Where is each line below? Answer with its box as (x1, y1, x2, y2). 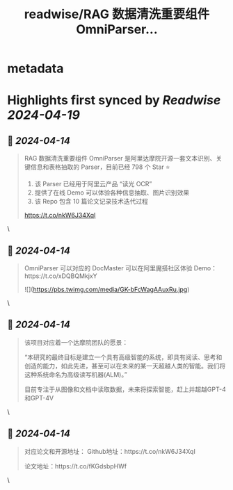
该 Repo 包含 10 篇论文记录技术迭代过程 (34, 197, 148, 206)
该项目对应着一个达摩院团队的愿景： (24, 338, 129, 346)
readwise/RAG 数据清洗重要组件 (24, 6, 210, 22)
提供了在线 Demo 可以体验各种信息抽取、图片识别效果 (34, 188, 190, 197)
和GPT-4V (24, 393, 54, 402)
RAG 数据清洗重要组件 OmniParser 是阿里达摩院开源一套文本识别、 (24, 154, 216, 163)
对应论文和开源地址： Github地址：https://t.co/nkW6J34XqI (24, 447, 196, 455)
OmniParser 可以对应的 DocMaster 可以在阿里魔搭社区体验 (24, 264, 193, 272)
